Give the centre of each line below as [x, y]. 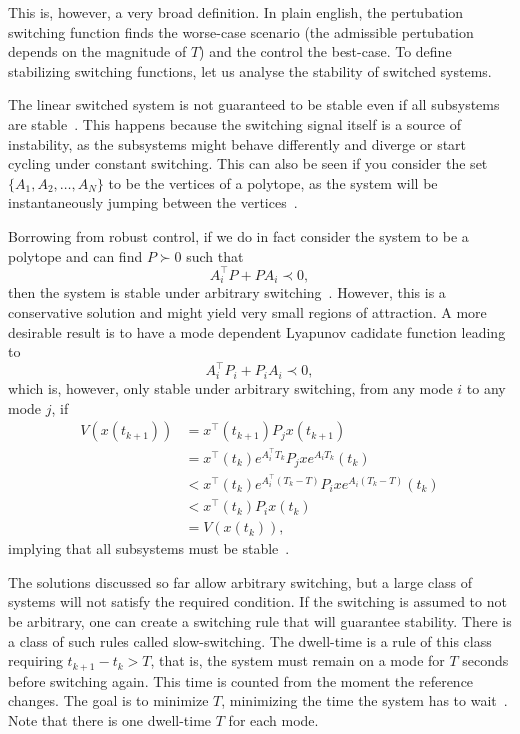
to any [486, 387]
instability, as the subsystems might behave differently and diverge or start [237, 143]
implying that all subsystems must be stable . [149, 548]
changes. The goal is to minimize [108, 700]
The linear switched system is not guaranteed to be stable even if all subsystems [254, 104]
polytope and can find [75, 255]
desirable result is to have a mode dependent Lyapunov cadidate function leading [257, 331]
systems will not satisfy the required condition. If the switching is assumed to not [257, 601]
